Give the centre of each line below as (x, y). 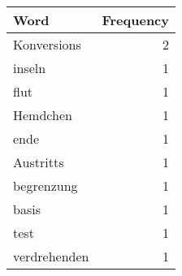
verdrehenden (51, 256)
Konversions (47, 44)
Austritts (39, 162)
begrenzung (45, 185)
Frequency (135, 20)
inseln (30, 68)
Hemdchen (43, 115)
